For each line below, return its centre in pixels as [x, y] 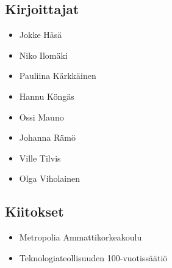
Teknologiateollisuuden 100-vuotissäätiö [93, 257]
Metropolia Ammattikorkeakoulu [81, 237]
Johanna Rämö [47, 137]
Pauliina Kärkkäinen [58, 76]
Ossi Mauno [41, 117]
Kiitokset [34, 211]
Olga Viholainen [49, 178]
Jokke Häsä [41, 35]
